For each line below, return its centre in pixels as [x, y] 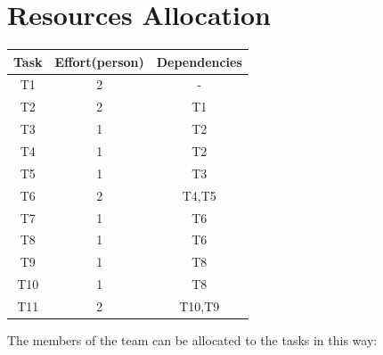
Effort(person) [99, 61]
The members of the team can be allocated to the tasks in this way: [192, 340]
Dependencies [199, 61]
